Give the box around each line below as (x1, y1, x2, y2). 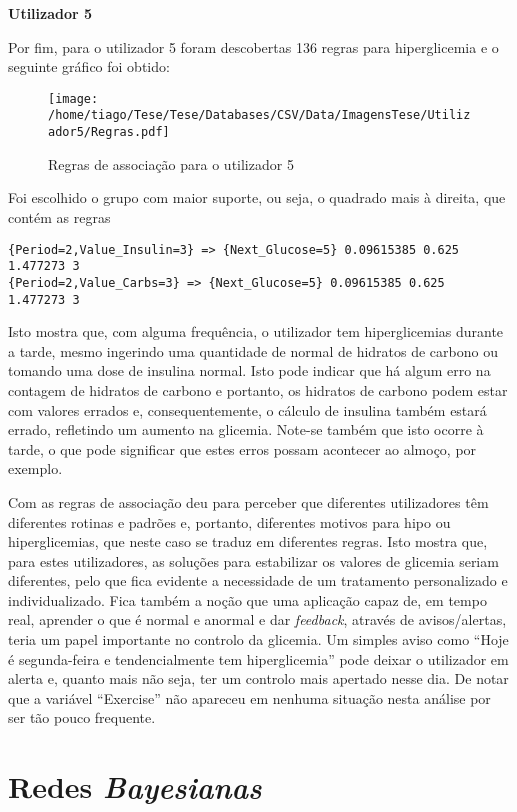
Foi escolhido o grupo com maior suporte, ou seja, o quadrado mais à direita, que (8, 187, 506, 208)
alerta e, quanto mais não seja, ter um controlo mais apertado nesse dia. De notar (8, 668, 509, 689)
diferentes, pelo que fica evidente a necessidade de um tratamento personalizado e (8, 570, 508, 591)
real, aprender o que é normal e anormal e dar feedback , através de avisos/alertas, (8, 609, 507, 630)
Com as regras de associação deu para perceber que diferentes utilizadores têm (8, 491, 489, 512)
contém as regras (8, 206, 111, 227)
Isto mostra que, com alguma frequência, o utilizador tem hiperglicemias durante (8, 321, 504, 342)
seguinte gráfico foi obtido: (8, 56, 170, 77)
